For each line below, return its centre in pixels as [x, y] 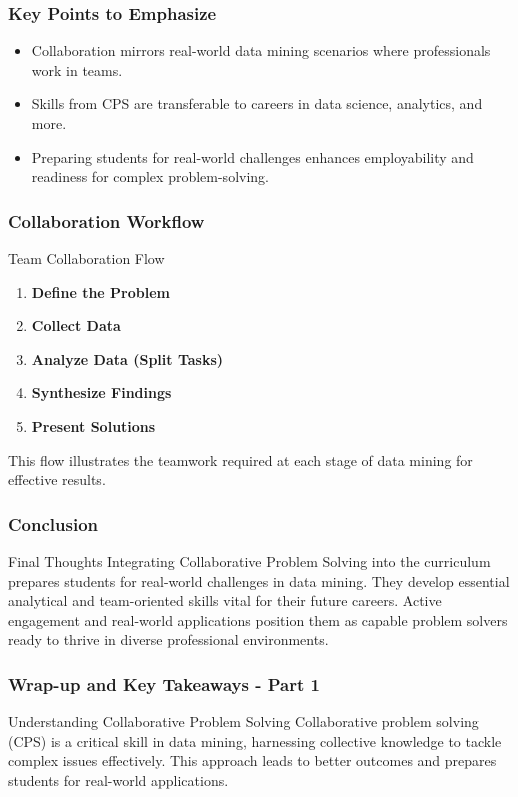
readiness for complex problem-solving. [150, 176]
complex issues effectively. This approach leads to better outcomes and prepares [252, 760]
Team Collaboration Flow [86, 258]
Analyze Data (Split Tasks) [127, 358]
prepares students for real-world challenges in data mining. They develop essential [259, 580]
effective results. [57, 479]
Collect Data [76, 325]
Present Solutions [93, 425]
